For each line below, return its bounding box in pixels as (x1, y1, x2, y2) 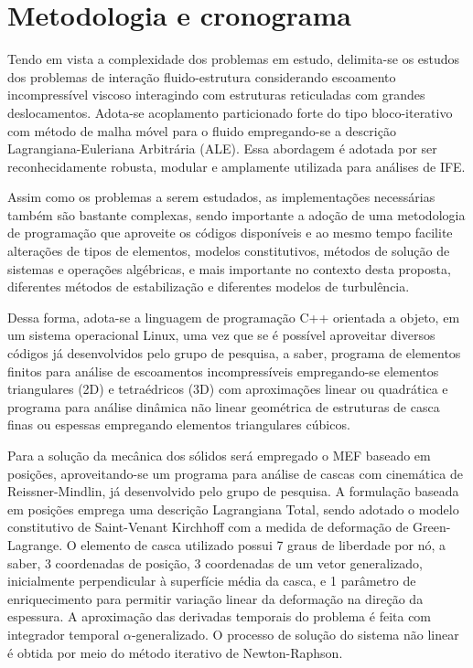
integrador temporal (7, 624, 120, 643)
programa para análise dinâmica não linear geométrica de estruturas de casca (7, 397, 440, 416)
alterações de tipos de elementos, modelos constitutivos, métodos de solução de (7, 241, 450, 260)
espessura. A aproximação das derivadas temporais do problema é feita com (7, 607, 432, 626)
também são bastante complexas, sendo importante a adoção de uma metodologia (7, 205, 466, 224)
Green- (413, 517, 451, 536)
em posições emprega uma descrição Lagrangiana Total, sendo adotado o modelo (7, 499, 459, 518)
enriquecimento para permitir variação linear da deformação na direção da (7, 588, 424, 608)
